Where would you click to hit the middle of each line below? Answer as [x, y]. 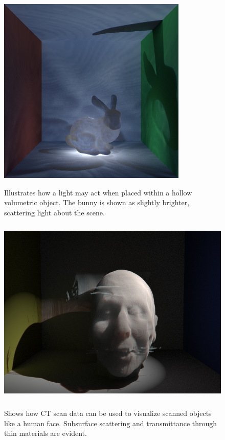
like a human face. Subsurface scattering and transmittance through [111, 423]
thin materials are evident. [46, 433]
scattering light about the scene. [54, 212]
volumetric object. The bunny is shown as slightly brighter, [97, 202]
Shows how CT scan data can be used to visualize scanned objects [108, 413]
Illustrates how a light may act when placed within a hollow [98, 192]
